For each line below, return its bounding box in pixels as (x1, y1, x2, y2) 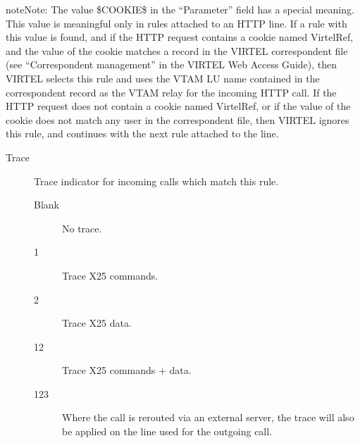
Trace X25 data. (62, 316, 132, 330)
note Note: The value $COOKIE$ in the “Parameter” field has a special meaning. (6, 2, 354, 16)
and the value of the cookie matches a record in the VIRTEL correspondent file (6, 43, 348, 58)
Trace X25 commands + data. (62, 363, 192, 378)
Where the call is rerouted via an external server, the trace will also (62, 410, 354, 425)
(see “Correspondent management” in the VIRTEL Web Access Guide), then (6, 57, 337, 72)
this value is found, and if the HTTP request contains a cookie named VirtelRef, (6, 30, 354, 44)
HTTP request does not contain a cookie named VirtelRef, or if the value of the (6, 99, 351, 113)
